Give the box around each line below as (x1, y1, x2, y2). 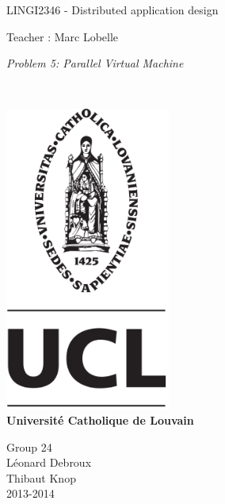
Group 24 (6, 438, 52, 455)
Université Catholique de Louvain (6, 411, 194, 428)
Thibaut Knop (6, 469, 76, 486)
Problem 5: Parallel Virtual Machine (6, 55, 184, 71)
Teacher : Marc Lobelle (6, 28, 119, 44)
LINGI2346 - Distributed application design (6, 2, 219, 17)
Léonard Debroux (6, 454, 92, 471)
